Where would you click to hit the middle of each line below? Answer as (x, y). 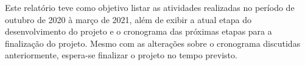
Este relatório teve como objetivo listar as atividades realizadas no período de (150, 7)
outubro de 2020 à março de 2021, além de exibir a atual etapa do (128, 19)
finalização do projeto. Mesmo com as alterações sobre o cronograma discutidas (153, 43)
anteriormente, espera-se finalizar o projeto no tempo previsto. (121, 55)
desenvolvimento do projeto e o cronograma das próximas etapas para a (138, 31)
